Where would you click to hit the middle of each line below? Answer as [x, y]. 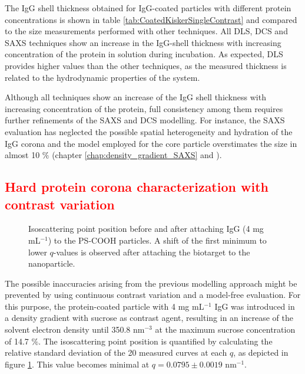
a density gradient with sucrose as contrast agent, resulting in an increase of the [149, 318]
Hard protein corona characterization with [137, 187]
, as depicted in [261, 352]
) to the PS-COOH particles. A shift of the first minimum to [157, 240]
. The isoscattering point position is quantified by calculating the [155, 341]
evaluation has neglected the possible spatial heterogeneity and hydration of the [149, 131]
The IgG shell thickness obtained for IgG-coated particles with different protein [148, 8]
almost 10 [22, 155]
